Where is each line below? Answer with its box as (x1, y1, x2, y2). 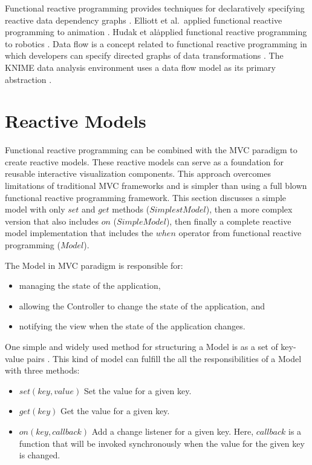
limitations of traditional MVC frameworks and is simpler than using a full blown (5, 179, 307, 192)
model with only (5, 203, 65, 216)
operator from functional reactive (178, 226, 302, 239)
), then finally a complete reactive (166, 214, 291, 227)
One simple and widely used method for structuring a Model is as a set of (5, 340, 278, 352)
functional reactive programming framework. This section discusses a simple (5, 191, 287, 203)
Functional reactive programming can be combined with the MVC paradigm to (5, 143, 297, 156)
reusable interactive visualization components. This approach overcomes (5, 167, 271, 180)
